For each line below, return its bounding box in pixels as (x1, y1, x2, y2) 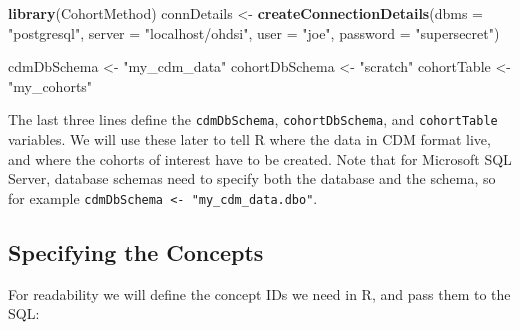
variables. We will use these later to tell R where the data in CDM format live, (8, 129, 491, 150)
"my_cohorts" (8, 75, 93, 96)
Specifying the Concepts (8, 236, 264, 267)
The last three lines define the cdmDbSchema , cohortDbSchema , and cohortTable (8, 109, 498, 130)
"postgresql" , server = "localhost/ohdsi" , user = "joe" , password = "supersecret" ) (8, 22, 500, 43)
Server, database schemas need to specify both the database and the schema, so (8, 168, 496, 189)
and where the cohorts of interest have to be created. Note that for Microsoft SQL (8, 148, 512, 169)
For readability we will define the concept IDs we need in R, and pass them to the (8, 283, 511, 304)
